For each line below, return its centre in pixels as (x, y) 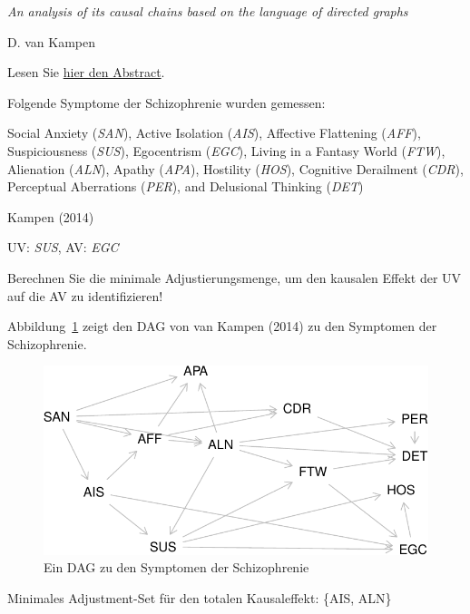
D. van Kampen (52, 41)
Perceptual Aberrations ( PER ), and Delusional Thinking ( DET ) (186, 186)
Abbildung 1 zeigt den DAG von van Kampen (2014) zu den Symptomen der (222, 326)
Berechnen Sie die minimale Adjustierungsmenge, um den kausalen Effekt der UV (235, 277)
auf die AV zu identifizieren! (85, 295)
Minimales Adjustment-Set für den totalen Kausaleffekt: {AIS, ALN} (200, 598)
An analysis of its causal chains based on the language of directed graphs (208, 11)
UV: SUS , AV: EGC (63, 247)
